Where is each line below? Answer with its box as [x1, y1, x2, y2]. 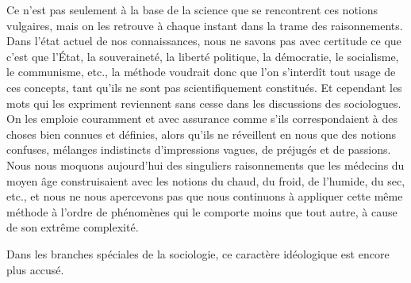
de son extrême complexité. [6, 219, 139, 235]
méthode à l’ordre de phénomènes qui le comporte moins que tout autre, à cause [6, 203, 398, 220]
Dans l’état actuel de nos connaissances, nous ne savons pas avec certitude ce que [6, 33, 401, 49]
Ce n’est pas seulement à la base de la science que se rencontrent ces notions [6, 2, 378, 17]
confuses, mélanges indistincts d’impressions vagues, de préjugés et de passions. [6, 141, 391, 158]
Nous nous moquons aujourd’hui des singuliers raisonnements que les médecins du [6, 156, 405, 173]
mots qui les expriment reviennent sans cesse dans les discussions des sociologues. [6, 94, 401, 111]
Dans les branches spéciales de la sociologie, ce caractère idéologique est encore [6, 245, 390, 262]
